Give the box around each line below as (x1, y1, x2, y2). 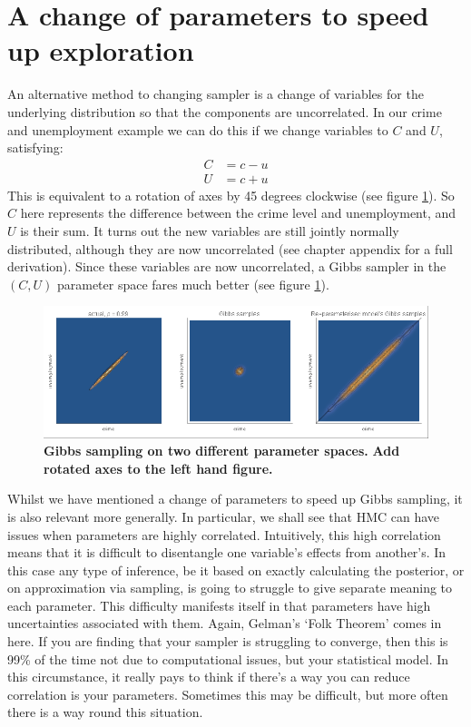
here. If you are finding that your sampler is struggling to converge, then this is (7, 632, 448, 651)
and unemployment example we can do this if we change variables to (7, 120, 388, 139)
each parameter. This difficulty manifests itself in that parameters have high (7, 595, 431, 614)
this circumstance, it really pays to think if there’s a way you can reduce (7, 667, 410, 686)
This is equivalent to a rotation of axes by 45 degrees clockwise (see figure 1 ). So (7, 185, 455, 204)
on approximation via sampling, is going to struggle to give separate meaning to (7, 578, 453, 597)
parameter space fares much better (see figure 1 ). (56, 274, 329, 293)
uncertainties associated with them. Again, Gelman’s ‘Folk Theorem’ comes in (7, 614, 442, 633)
